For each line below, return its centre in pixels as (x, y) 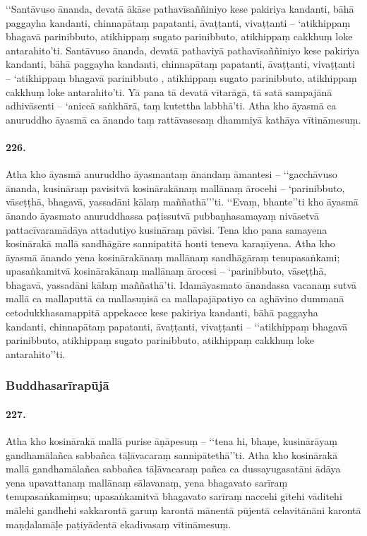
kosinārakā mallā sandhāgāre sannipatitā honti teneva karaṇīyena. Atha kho (170, 243)
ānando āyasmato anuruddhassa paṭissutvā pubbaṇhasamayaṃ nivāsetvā (162, 215)
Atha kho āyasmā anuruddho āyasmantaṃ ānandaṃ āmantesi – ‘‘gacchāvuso (172, 174)
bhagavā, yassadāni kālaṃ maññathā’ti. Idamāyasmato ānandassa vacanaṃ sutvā (181, 284)
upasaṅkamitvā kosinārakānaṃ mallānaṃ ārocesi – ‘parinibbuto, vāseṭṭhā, (166, 271)
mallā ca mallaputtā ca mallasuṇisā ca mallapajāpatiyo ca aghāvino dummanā (175, 298)
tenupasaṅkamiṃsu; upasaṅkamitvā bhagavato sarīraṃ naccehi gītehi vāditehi (174, 496)
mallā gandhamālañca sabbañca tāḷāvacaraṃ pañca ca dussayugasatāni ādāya (173, 469)
